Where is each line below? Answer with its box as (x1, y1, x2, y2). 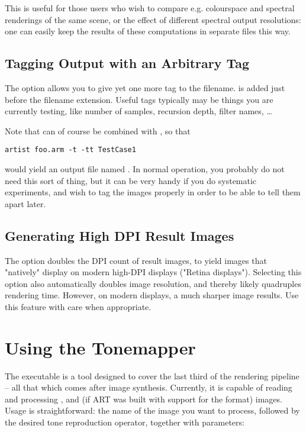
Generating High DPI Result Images (5, 226, 234, 244)
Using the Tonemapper (5, 335, 196, 359)
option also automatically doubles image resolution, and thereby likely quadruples (5, 277, 301, 289)
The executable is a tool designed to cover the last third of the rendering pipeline (5, 369, 299, 382)
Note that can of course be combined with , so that (5, 124, 191, 137)
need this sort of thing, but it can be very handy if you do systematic (5, 174, 257, 186)
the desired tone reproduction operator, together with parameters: (5, 416, 244, 428)
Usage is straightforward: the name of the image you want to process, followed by (5, 404, 300, 417)
